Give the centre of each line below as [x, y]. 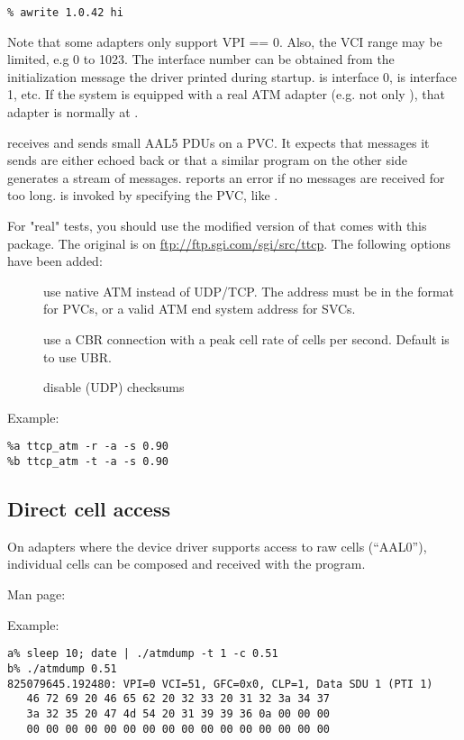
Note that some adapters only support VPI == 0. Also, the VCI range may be [225, 41]
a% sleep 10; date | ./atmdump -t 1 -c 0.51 [143, 654]
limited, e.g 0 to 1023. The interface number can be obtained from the [201, 59]
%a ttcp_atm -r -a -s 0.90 [88, 447]
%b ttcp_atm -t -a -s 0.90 [88, 461]
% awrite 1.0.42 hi [65, 13]
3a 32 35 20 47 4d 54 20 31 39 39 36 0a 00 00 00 [178, 713]
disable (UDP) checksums [114, 387]
